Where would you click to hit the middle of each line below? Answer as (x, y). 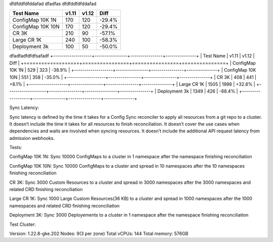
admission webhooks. (32, 138)
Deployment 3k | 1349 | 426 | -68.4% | (198, 91)
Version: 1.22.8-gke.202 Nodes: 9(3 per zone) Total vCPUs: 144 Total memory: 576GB (99, 233)
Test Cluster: (23, 224)
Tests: (16, 148)
